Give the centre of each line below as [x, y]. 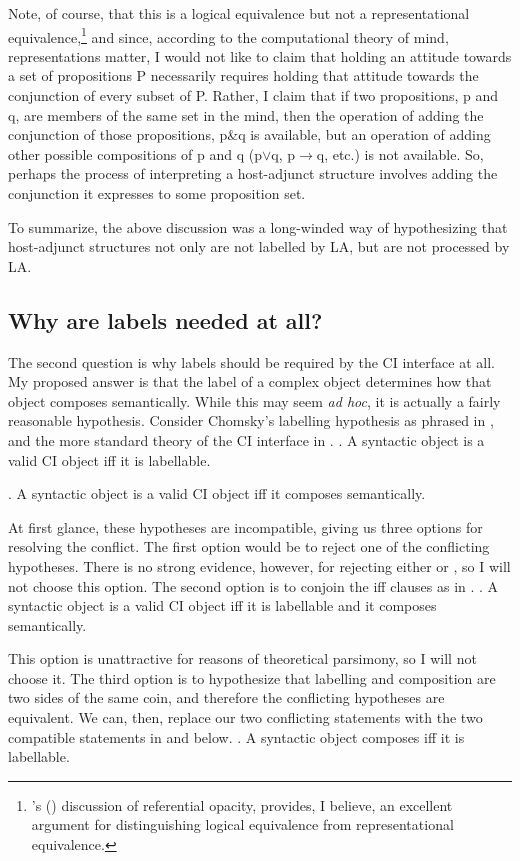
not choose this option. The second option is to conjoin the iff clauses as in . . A [253, 585]
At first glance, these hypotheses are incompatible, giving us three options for [245, 526]
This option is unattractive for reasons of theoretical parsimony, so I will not [242, 658]
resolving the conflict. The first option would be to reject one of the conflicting [249, 546]
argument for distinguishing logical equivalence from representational [242, 824]
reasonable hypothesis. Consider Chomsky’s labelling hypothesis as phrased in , [251, 420]
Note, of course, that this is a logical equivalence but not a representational [239, 13]
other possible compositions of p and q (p [135, 153]
